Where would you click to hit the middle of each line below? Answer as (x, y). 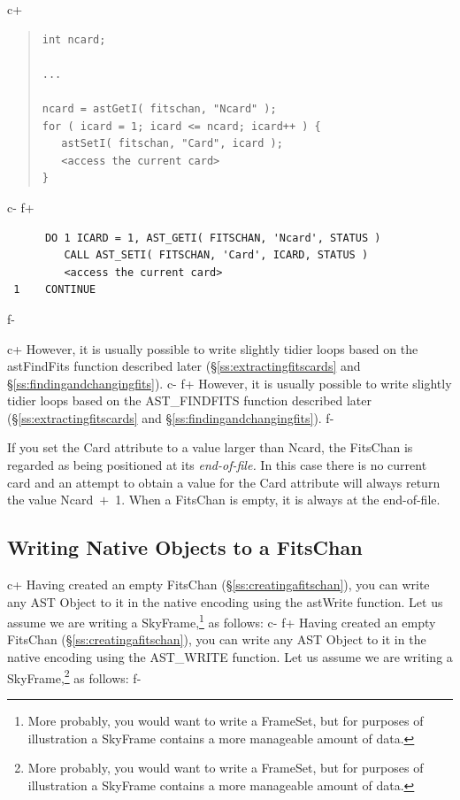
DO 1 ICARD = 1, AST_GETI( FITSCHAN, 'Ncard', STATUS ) (213, 238)
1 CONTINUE (55, 290)
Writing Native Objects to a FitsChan (185, 547)
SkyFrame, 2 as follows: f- (74, 676)
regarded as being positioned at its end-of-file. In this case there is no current (217, 465)
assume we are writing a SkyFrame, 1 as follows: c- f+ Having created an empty (222, 621)
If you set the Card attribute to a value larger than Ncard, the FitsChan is (210, 447)
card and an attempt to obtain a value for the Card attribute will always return (224, 482)
